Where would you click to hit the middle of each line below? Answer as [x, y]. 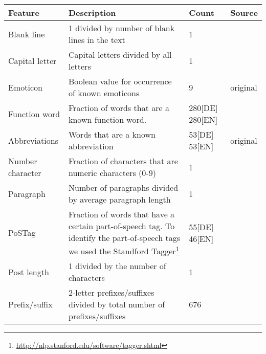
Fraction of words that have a [122, 214]
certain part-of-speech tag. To [122, 226]
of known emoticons [104, 93]
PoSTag [22, 233]
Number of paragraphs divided [124, 187]
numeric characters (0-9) [112, 173]
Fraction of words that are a [119, 108]
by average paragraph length [120, 199]
